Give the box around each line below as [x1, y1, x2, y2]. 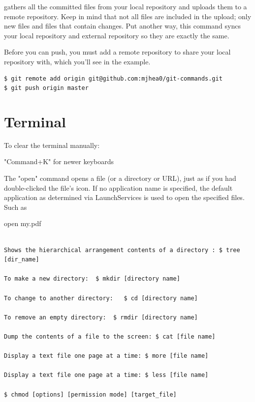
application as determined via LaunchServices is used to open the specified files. [4, 192, 245, 202]
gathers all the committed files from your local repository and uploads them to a [4, 1, 247, 11]
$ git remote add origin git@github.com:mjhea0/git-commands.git [4, 75, 223, 82]
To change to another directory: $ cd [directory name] [4, 294, 198, 302]
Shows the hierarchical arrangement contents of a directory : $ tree [4, 246, 240, 254]
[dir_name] [4, 256, 39, 263]
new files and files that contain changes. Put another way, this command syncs [4, 21, 241, 31]
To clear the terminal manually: [4, 140, 100, 150]
